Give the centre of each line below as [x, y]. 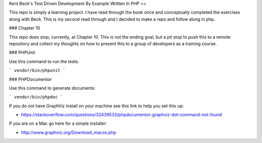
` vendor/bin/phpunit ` [37, 71]
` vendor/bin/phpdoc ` [36, 97]
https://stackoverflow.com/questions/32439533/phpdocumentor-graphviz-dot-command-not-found [122, 115]
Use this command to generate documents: [52, 88]
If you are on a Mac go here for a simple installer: [58, 124]
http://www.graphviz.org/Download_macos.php [69, 132]
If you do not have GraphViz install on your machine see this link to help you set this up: [96, 106]
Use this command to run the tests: [44, 61]
